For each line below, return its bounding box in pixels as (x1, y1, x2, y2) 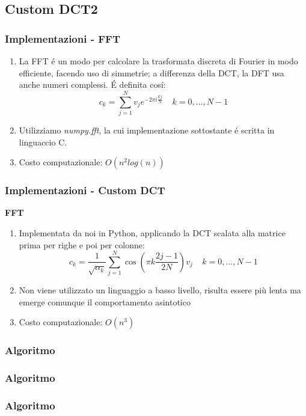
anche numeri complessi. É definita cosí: (19, 78, 166, 91)
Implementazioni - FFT (5, 31, 121, 46)
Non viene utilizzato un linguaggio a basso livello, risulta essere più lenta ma (19, 284, 301, 296)
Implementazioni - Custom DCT (5, 183, 165, 198)
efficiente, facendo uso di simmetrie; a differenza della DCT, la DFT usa (19, 66, 284, 79)
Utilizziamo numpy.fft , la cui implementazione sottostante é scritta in (19, 123, 275, 136)
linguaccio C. (19, 135, 67, 148)
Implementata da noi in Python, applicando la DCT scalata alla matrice (19, 226, 286, 239)
